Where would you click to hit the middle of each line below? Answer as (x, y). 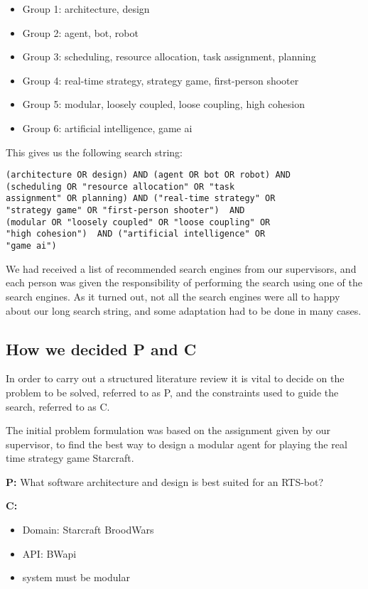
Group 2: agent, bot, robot (80, 32)
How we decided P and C (101, 348)
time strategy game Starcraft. (70, 458)
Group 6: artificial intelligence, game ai (107, 128)
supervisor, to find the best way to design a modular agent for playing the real (177, 444)
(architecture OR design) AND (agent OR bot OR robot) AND (148, 175)
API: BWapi (49, 553)
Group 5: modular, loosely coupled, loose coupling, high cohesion (163, 104)
